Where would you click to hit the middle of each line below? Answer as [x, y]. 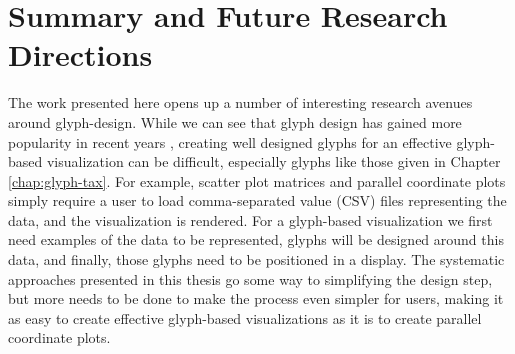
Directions [80, 54]
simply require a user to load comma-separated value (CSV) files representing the [257, 200]
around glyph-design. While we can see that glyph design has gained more [235, 121]
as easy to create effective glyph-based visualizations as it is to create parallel [245, 317]
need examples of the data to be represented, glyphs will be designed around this [256, 239]
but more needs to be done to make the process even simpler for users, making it [256, 298]
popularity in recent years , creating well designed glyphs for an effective [230, 141]
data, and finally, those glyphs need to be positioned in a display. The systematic [256, 259]
